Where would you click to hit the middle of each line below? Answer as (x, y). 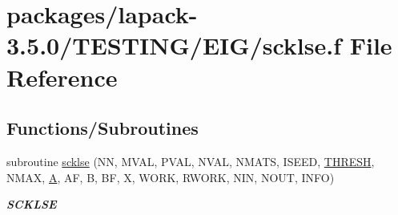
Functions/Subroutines (103, 128)
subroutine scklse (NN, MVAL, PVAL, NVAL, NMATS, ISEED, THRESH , (191, 161)
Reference (62, 77)
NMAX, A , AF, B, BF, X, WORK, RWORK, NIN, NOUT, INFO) (171, 177)
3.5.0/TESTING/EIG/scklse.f (174, 45)
